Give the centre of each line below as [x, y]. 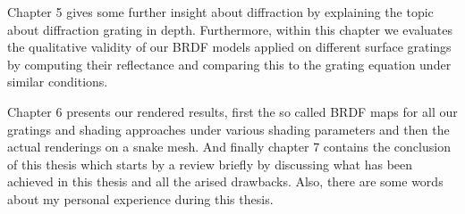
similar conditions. [58, 82]
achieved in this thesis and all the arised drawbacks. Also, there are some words [225, 181]
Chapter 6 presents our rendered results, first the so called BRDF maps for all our [232, 111]
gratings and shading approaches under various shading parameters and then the [228, 129]
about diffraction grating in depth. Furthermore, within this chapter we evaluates [230, 29]
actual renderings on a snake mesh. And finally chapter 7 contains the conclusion [229, 147]
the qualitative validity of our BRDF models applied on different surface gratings [229, 47]
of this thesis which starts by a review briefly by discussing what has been [210, 164]
